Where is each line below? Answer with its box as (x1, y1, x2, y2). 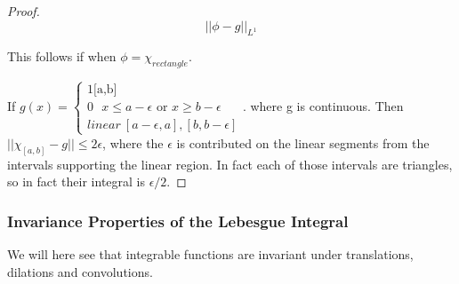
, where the (102, 133, 164, 152)
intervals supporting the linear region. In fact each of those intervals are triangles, (7, 154, 453, 173)
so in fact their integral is (7, 172, 146, 191)
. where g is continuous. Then (242, 96, 404, 114)
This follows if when (7, 47, 117, 66)
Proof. (7, 2, 40, 20)
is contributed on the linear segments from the (176, 133, 430, 152)
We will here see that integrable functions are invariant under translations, (7, 245, 414, 264)
